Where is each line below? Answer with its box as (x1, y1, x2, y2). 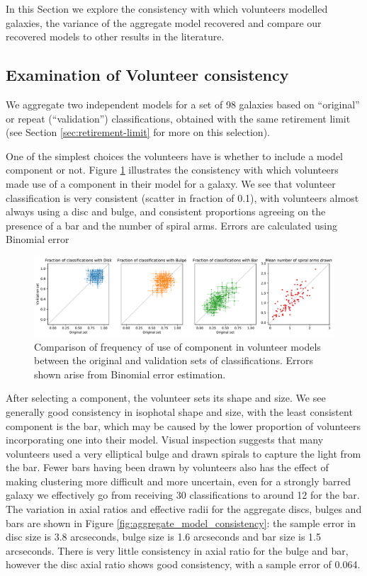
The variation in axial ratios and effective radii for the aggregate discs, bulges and (6, 502, 362, 516)
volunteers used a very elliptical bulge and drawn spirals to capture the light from (6, 446, 361, 461)
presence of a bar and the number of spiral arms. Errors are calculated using (6, 218, 337, 232)
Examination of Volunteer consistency (6, 64, 289, 86)
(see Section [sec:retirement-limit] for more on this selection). (6, 125, 270, 140)
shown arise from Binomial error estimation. (34, 366, 226, 381)
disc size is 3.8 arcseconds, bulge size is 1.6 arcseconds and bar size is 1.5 (6, 529, 321, 544)
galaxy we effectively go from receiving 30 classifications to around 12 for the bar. (6, 487, 360, 502)
